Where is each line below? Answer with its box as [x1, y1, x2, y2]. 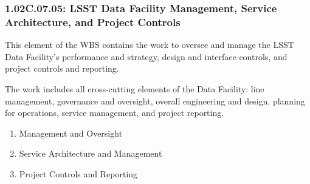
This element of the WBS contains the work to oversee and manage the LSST [5, 38, 294, 51]
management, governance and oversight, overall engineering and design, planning [5, 94, 305, 107]
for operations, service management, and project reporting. [5, 106, 224, 119]
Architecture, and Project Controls [5, 14, 181, 29]
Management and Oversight [19, 126, 123, 139]
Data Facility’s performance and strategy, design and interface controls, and [5, 50, 288, 63]
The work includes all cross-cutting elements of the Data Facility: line [5, 82, 264, 95]
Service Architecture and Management [19, 147, 162, 160]
